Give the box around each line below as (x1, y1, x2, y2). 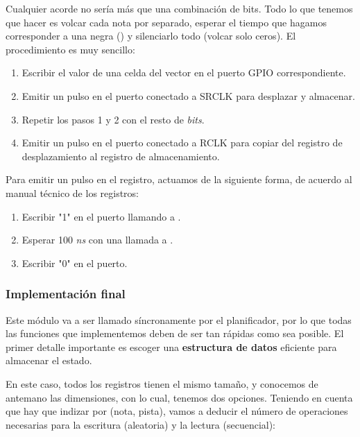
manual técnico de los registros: (6, 185, 139, 200)
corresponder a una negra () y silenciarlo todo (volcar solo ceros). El (6, 28, 296, 43)
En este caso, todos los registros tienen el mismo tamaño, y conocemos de (6, 376, 318, 391)
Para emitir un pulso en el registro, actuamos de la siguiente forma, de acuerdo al (6, 172, 352, 187)
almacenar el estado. (6, 353, 92, 368)
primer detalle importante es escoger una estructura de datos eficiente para (6, 339, 337, 354)
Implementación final (6, 285, 126, 302)
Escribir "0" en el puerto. (22, 255, 128, 270)
